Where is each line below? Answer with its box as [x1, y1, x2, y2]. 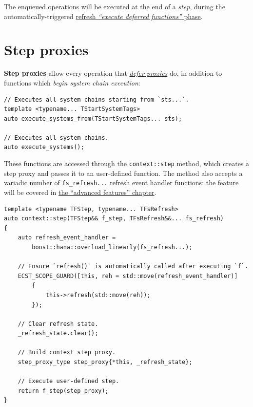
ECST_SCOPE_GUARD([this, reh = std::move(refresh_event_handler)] [18, 272, 238, 279]
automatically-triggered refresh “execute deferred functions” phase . [4, 11, 203, 21]
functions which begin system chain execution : [4, 77, 140, 87]
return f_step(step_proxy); [18, 387, 109, 394]
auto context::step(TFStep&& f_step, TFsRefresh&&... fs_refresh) [4, 215, 224, 222]
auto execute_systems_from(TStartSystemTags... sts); [4, 115, 182, 122]
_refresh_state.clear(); [18, 330, 98, 337]
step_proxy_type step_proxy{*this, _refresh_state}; [18, 359, 193, 366]
